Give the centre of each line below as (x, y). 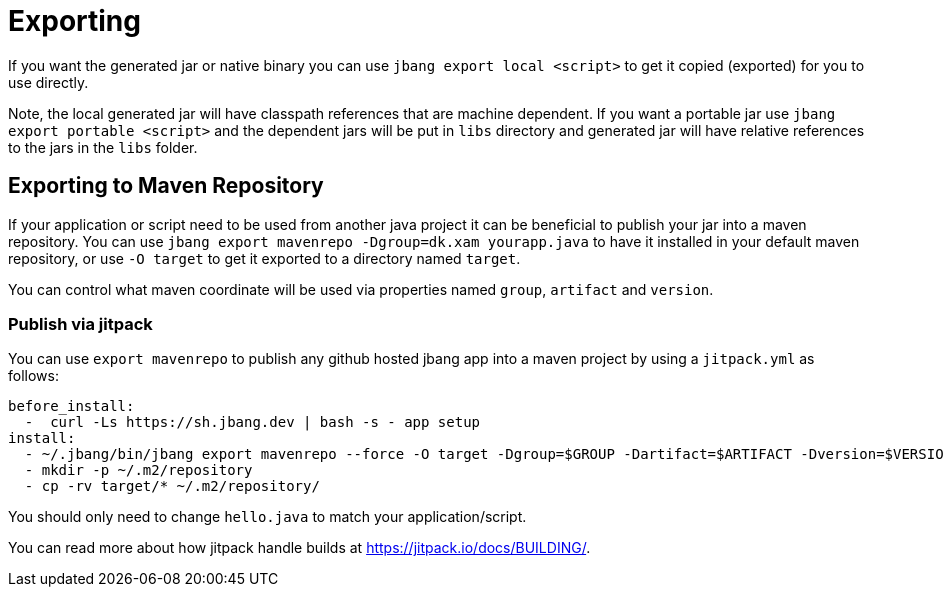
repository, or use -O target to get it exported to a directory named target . (264, 258)
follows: (33, 376)
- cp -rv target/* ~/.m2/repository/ (172, 486)
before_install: (71, 406)
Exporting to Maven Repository (166, 186)
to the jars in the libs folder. (103, 147)
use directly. (48, 82)
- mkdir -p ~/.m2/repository (138, 470)
